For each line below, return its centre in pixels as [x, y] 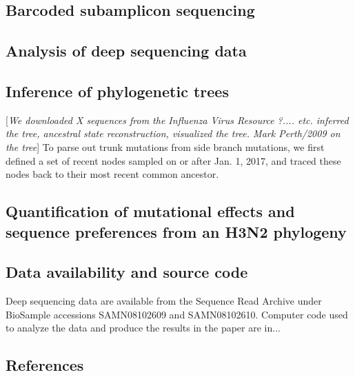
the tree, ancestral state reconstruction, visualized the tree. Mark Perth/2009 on [173, 133]
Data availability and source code [127, 272]
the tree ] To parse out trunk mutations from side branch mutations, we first [165, 146]
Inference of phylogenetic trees [117, 91]
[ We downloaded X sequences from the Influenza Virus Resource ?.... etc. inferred [177, 120]
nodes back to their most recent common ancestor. [112, 174]
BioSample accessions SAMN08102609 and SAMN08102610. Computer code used [177, 314]
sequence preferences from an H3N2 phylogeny [176, 231]
